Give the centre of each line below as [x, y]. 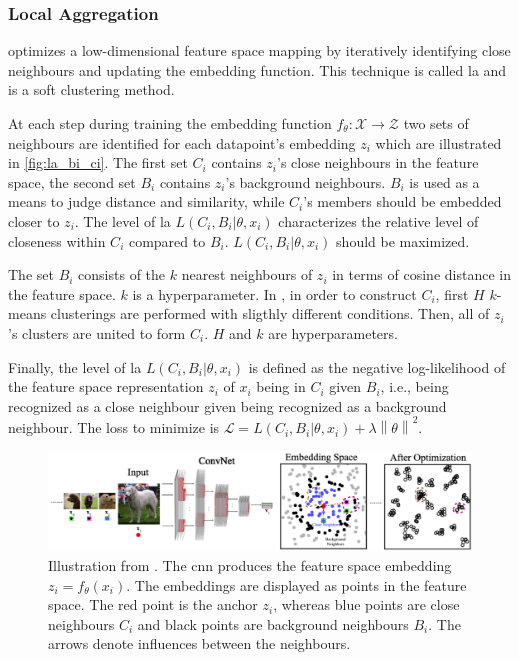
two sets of [436, 123]
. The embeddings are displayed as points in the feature [296, 584]
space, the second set [72, 181]
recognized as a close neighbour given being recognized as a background [227, 405]
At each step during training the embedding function [170, 123]
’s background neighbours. [305, 181]
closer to [34, 220]
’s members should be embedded [402, 201]
